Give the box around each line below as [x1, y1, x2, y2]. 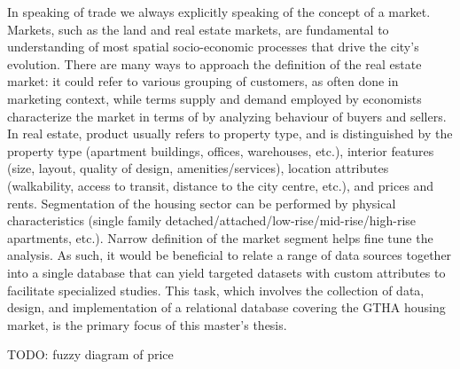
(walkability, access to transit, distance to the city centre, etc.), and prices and [7, 176, 434, 194]
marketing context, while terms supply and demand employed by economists [7, 89, 422, 107]
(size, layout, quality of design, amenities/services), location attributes [7, 159, 389, 177]
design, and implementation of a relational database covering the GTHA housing [7, 298, 446, 317]
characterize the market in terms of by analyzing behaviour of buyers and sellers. [7, 106, 447, 125]
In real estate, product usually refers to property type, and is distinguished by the [7, 124, 453, 143]
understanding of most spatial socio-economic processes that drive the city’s [7, 37, 419, 56]
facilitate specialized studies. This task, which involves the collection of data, [7, 280, 425, 299]
